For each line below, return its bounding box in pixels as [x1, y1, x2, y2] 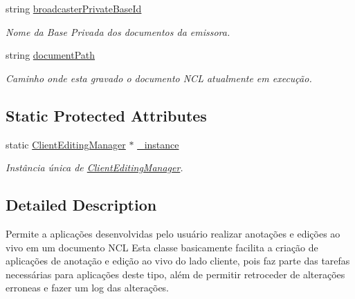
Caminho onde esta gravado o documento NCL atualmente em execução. [6, 70, 312, 85]
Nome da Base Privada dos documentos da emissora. [6, 24, 230, 39]
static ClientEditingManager [6, 137, 126, 151]
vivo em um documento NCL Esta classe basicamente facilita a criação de [6, 240, 318, 254]
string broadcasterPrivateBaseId [6, 1, 142, 15]
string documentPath [6, 48, 95, 62]
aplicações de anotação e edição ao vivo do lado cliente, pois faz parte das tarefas [6, 253, 350, 268]
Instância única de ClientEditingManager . [6, 160, 183, 175]
